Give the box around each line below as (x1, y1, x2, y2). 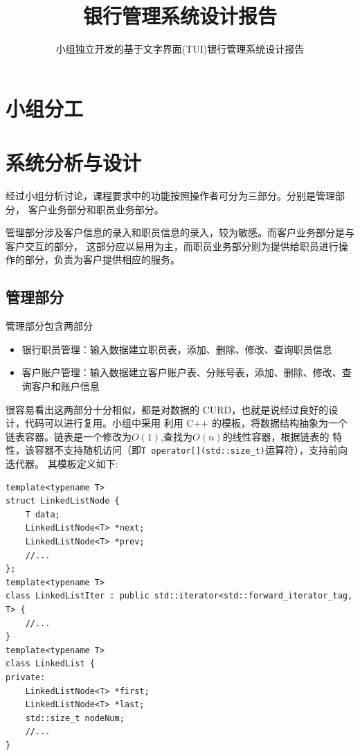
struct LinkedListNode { (6, 496, 120, 506)
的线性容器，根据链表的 (222, 429, 330, 443)
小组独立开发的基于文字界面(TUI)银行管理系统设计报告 (55, 42, 305, 56)
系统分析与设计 (6, 148, 142, 177)
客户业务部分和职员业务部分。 (28, 202, 164, 216)
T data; (25, 509, 60, 519)
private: (6, 672, 46, 682)
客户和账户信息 (31, 378, 100, 393)
